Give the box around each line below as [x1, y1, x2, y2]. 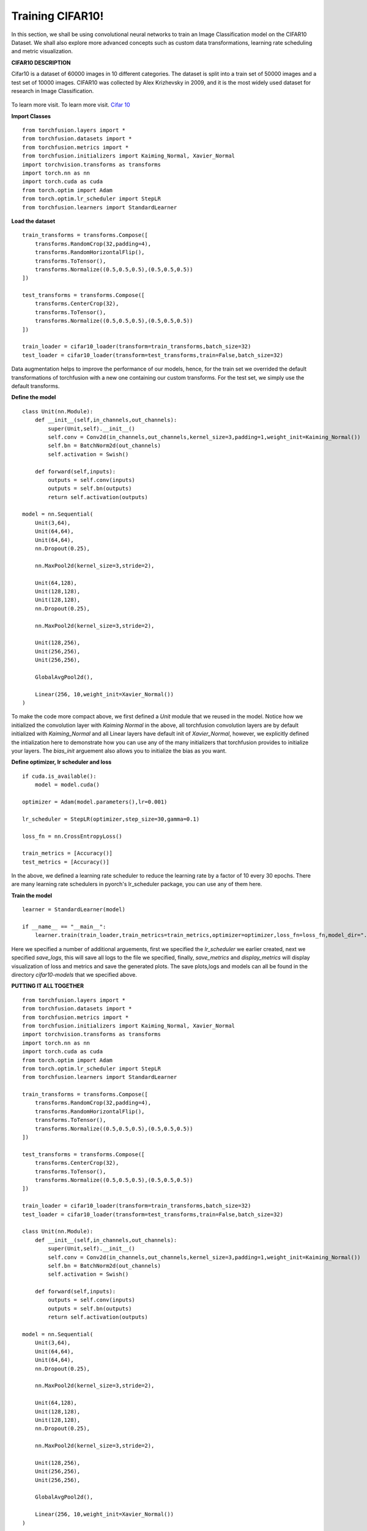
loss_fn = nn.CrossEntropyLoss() [22, 833, 122, 840]
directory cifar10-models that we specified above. [11, 971, 138, 978]
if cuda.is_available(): [22, 772, 97, 780]
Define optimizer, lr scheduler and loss [11, 758, 112, 766]
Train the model [11, 892, 52, 899]
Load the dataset [11, 217, 56, 225]
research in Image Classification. [11, 87, 94, 94]
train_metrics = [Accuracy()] [22, 850, 113, 857]
